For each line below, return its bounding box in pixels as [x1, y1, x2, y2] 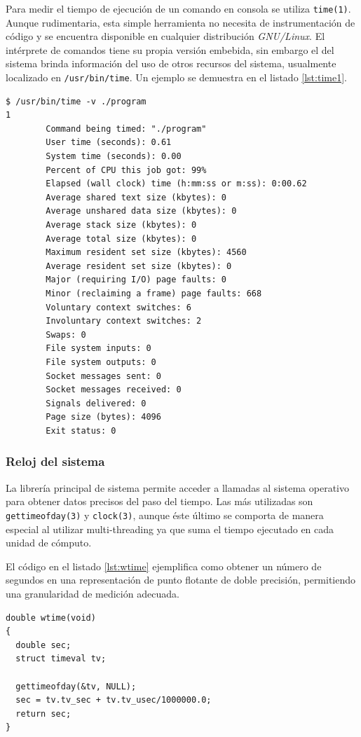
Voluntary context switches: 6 [46, 302, 191, 312]
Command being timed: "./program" [46, 123, 207, 134]
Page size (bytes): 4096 [46, 412, 161, 422]
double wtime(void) [6, 612, 96, 623]
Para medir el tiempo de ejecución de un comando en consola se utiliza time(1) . [6, 1, 351, 15]
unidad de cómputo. [6, 535, 92, 550]
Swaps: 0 [46, 329, 86, 340]
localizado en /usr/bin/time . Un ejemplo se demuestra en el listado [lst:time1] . [6, 70, 347, 85]
